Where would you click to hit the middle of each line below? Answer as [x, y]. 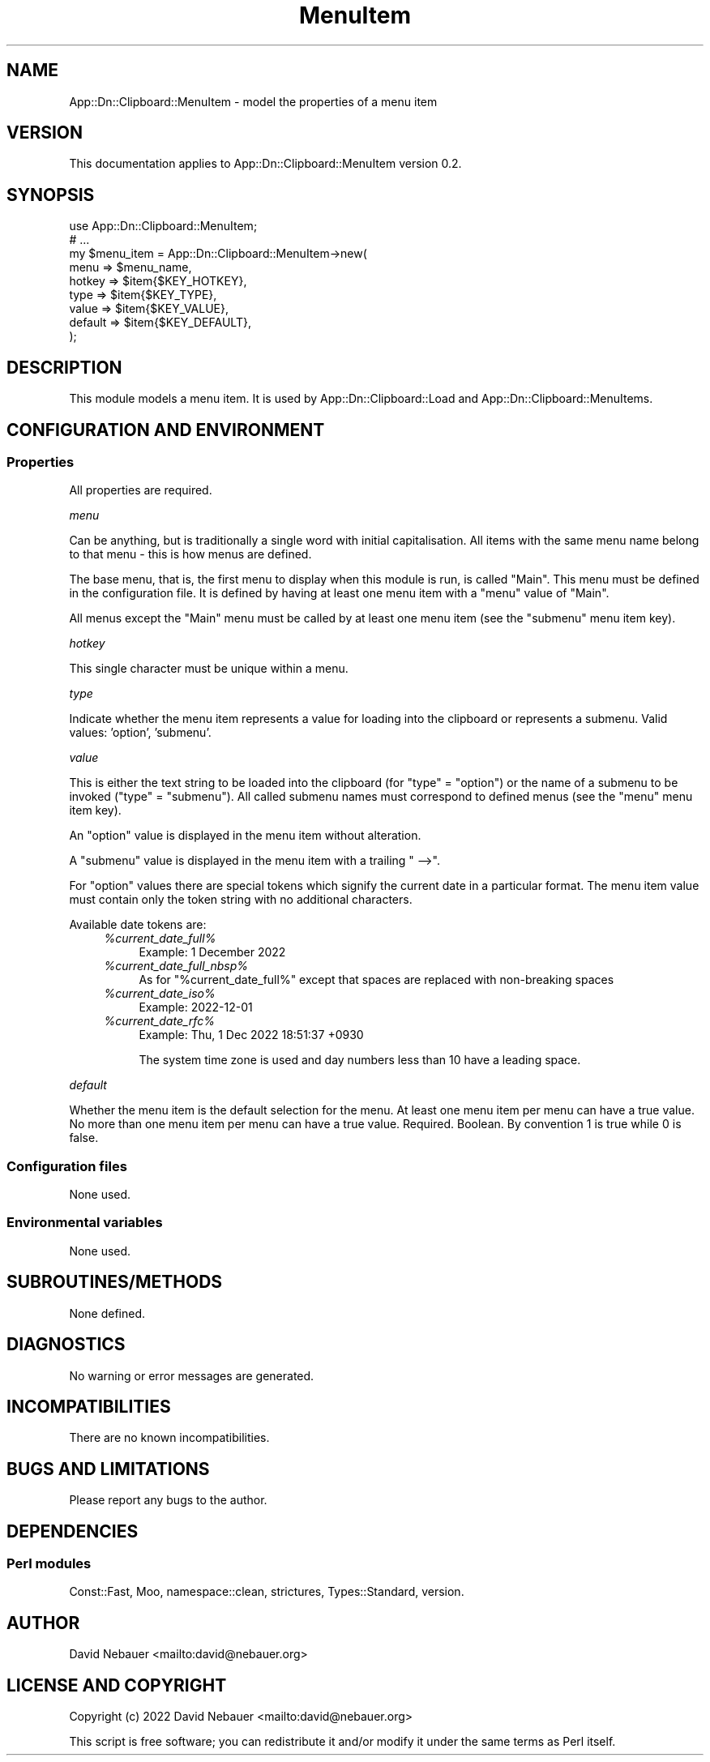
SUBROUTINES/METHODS [115, 1282]
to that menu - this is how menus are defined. [190, 554]
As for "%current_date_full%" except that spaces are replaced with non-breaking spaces [376, 980]
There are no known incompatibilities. [169, 1438]
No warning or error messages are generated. [192, 1375]
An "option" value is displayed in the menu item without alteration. [245, 836]
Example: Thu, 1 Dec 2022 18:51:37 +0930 [251, 1035]
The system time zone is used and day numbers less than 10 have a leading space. [360, 1060]
